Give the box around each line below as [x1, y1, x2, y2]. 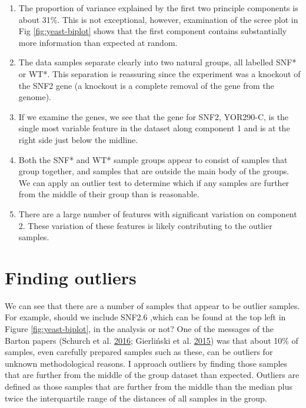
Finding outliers [5, 265, 137, 289]
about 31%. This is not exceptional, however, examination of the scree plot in [18, 13, 298, 25]
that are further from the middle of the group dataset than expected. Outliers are [5, 369, 300, 381]
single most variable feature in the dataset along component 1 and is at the [18, 122, 290, 134]
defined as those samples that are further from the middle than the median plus [5, 380, 292, 392]
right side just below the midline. [18, 133, 138, 145]
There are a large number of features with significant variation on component [18, 207, 297, 220]
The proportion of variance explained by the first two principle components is [18, 2, 298, 14]
